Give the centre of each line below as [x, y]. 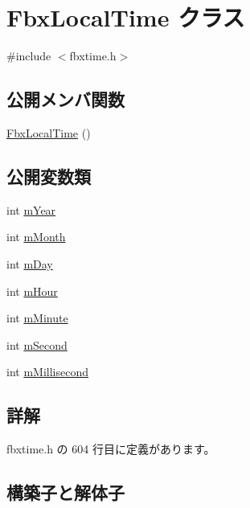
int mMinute [37, 318]
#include [29, 56]
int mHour [32, 291]
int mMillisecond [47, 372]
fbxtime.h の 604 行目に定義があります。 [111, 449]
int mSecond [37, 344]
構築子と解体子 [66, 492]
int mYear [31, 209]
